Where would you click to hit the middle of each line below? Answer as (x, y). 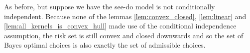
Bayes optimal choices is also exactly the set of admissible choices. (105, 45)
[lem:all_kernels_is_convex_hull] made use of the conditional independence (120, 26)
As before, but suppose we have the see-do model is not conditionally (110, 6)
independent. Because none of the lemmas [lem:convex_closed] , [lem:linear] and (125, 16)
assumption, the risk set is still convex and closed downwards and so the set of (124, 35)
